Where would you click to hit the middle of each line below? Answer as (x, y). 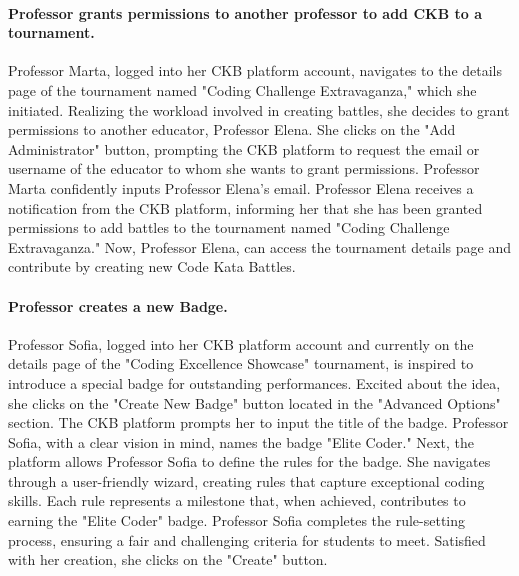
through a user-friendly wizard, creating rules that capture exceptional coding (246, 480)
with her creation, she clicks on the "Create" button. (168, 559)
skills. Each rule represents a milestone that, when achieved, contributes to (237, 500)
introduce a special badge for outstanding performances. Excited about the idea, (254, 382)
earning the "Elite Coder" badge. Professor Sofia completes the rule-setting (237, 520)
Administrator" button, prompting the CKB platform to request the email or (244, 148)
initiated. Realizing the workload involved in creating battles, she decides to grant (259, 109)
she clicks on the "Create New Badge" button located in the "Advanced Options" (254, 402)
